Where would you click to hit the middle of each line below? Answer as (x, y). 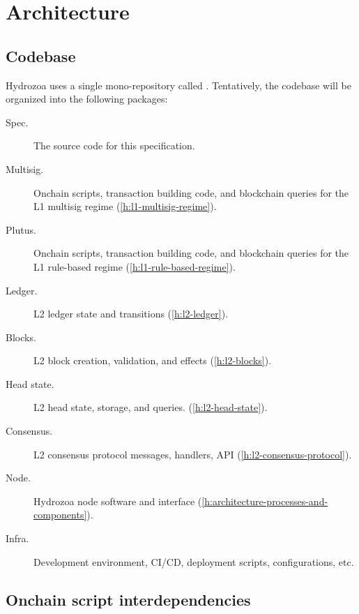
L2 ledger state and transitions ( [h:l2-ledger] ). (131, 314)
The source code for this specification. (114, 145)
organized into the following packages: (87, 99)
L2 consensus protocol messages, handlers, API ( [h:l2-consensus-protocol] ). (193, 454)
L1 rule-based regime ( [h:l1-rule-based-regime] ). (135, 266)
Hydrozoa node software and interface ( (118, 501)
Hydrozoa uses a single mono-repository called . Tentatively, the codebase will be (178, 85)
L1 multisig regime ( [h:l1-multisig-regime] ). (125, 206)
